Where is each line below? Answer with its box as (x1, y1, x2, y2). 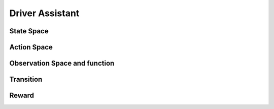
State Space (9, 27, 49, 35)
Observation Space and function (9, 59, 115, 68)
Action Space (9, 43, 53, 51)
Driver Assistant (9, 8, 80, 19)
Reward (9, 91, 35, 100)
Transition (9, 75, 43, 84)
